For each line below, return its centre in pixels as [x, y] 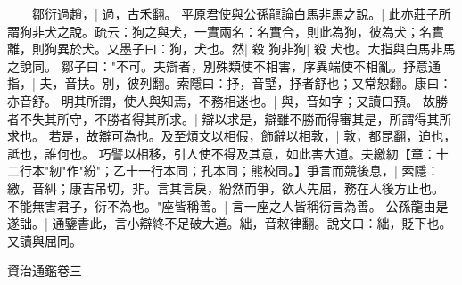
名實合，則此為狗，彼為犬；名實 [350, 31]
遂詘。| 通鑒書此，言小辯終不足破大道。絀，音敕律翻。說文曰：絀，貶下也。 [230, 223]
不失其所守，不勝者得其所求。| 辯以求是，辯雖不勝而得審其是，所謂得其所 [235, 118]
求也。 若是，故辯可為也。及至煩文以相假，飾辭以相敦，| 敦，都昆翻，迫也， [232, 136]
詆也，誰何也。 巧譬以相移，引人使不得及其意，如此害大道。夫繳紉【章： [222, 153]
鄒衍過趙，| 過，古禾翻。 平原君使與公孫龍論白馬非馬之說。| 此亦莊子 [235, 13]
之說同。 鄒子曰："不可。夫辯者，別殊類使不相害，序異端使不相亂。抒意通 [224, 65]
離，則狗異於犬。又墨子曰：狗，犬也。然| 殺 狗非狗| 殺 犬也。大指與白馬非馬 [231, 49]
